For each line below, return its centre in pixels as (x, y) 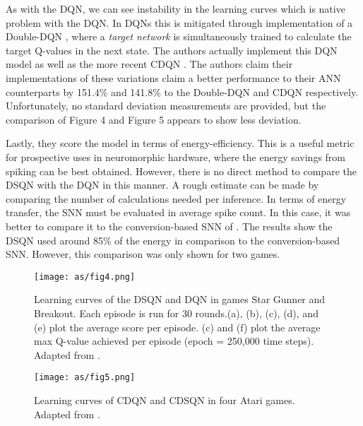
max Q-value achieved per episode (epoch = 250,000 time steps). (174, 341)
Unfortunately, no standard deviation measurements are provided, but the (166, 106)
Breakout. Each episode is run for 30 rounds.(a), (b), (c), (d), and (176, 313)
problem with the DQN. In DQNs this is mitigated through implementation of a (179, 22)
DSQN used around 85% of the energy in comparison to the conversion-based (173, 240)
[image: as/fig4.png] (85, 277)
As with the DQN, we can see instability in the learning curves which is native (175, 8)
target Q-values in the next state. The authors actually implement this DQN (172, 50)
